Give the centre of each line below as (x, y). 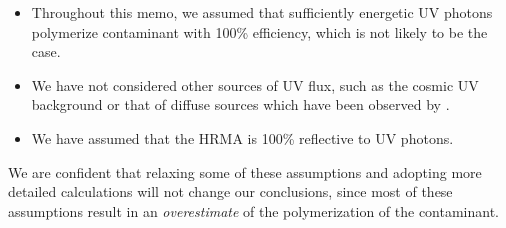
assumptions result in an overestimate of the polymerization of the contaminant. (254, 210)
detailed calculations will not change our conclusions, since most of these (230, 191)
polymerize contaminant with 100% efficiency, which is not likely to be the (259, 31)
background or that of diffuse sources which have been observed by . (240, 104)
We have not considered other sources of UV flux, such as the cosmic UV (255, 84)
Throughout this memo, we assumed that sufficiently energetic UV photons (262, 12)
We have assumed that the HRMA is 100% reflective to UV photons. (242, 137)
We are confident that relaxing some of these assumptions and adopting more (245, 171)
